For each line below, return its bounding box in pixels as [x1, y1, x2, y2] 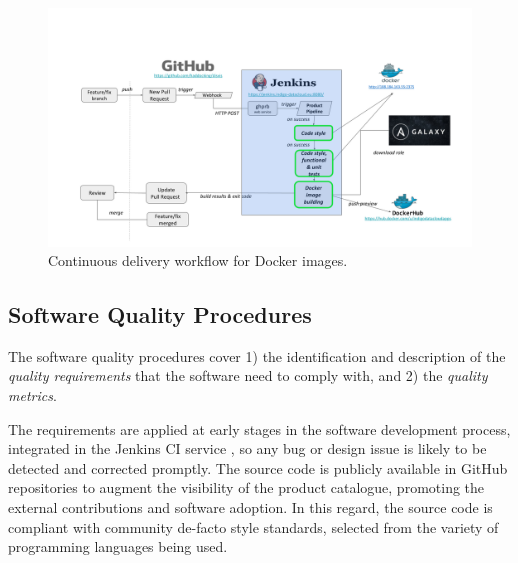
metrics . [8, 385, 57, 406]
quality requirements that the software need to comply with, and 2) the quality [8, 365, 488, 386]
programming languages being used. [8, 536, 228, 557]
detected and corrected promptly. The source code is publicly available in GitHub [8, 457, 508, 478]
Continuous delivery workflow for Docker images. [48, 250, 348, 271]
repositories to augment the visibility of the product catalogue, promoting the [8, 477, 485, 498]
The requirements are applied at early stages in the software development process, [8, 418, 511, 439]
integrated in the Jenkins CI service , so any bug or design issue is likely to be [8, 438, 487, 459]
